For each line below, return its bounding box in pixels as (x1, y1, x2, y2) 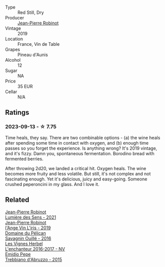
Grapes (5, 47, 20, 52)
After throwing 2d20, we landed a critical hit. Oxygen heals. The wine (5, 165, 146, 171)
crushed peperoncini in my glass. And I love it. (5, 181, 100, 187)
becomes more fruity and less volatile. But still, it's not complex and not (5, 171, 151, 177)
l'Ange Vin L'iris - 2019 (5, 225, 51, 231)
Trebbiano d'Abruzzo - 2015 (5, 256, 62, 263)
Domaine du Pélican (5, 230, 46, 236)
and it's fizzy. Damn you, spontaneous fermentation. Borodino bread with (5, 150, 155, 156)
